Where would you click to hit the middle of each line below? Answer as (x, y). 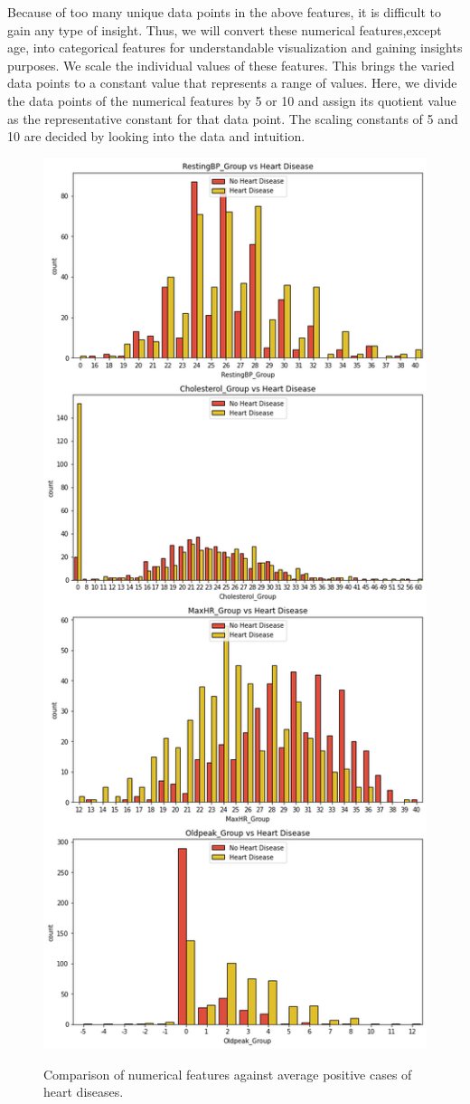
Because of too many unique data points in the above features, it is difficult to (225, 12)
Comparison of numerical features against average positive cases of (228, 1074)
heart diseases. (84, 1092)
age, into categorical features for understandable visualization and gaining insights (235, 48)
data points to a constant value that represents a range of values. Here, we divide (232, 83)
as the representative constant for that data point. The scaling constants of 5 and (233, 118)
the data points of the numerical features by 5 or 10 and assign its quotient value (232, 100)
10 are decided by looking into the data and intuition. (156, 136)
